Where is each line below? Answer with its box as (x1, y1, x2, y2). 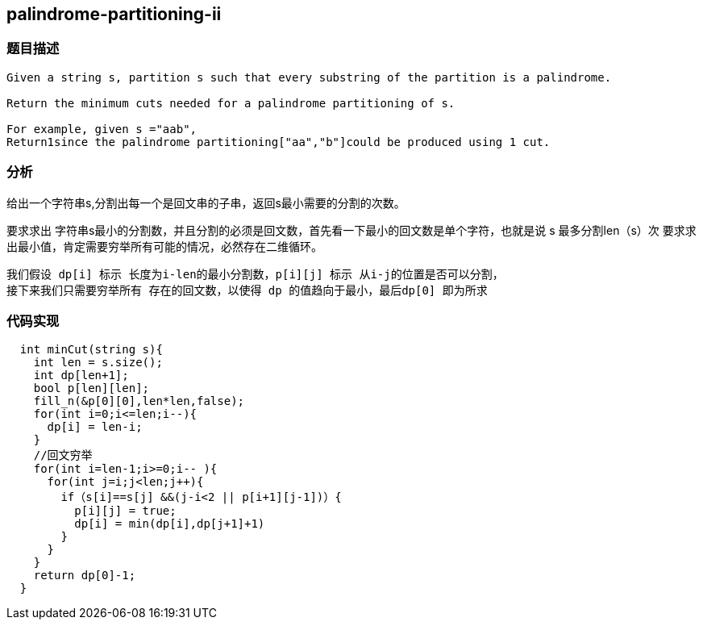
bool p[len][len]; (33, 382, 150, 395)
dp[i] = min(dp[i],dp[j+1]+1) (74, 517, 265, 531)
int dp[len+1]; (33, 369, 129, 382)
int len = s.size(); (33, 356, 163, 369)
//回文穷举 (33, 449, 93, 462)
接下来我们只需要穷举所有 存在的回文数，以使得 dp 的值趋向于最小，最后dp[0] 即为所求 (6, 283, 488, 297)
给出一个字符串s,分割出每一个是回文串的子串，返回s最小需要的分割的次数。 (6, 195, 406, 210)
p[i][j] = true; (74, 504, 177, 518)
